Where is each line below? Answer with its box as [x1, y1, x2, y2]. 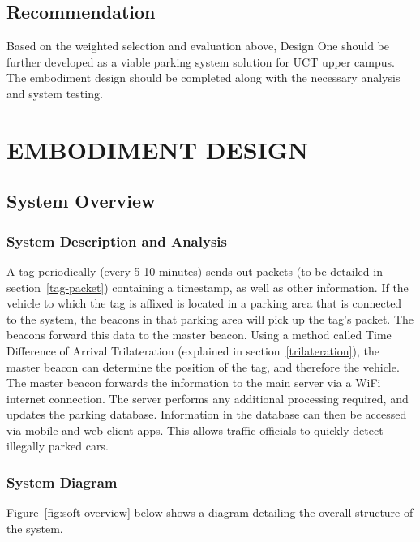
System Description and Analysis [6, 230, 227, 251]
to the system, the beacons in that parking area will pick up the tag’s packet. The [6, 310, 414, 327]
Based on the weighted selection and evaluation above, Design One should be [6, 37, 390, 54]
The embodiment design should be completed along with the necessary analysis [6, 69, 401, 86]
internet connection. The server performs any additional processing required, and [6, 389, 409, 406]
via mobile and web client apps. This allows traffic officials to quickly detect [6, 421, 384, 438]
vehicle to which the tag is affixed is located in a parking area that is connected [6, 295, 402, 312]
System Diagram [6, 472, 118, 492]
